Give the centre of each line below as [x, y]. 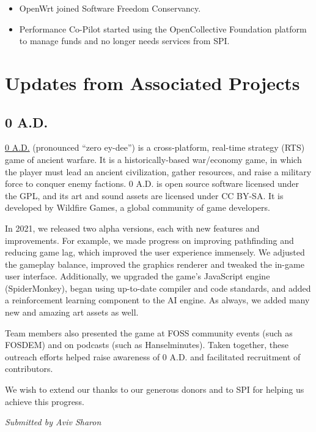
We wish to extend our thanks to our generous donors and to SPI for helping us [155, 389]
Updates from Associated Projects [152, 82]
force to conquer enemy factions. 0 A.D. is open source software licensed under [152, 184]
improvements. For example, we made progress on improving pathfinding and [149, 240]
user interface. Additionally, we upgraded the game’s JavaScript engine [138, 276]
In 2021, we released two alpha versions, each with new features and [132, 228]
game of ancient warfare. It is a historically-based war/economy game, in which [153, 159]
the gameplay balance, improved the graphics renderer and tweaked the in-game [155, 264]
